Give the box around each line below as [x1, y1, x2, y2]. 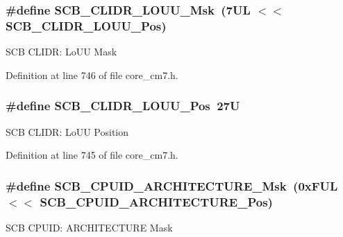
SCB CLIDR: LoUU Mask [6, 44, 117, 59]
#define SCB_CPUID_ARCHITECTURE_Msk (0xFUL [6, 177, 338, 194]
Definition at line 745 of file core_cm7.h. [6, 148, 178, 162]
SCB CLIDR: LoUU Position [6, 124, 129, 139]
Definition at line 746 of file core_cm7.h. [6, 67, 178, 82]
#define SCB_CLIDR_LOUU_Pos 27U [6, 97, 240, 114]
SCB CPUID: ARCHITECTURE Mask [6, 220, 173, 234]
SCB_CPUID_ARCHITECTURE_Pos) [40, 193, 273, 210]
